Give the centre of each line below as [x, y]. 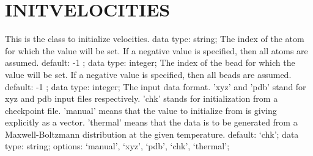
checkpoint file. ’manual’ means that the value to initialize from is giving [141, 110]
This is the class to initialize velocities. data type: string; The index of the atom [155, 39]
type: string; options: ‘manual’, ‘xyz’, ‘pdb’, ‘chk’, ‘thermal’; [117, 146]
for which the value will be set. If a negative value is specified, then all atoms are [156, 50]
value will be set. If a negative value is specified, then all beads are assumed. [148, 74]
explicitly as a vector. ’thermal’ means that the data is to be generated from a [151, 122]
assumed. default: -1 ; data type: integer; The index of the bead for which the [150, 62]
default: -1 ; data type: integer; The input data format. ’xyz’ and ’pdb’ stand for [156, 86]
